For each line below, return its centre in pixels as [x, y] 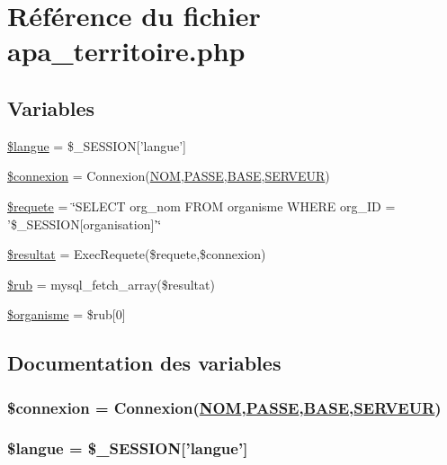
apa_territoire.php [126, 51]
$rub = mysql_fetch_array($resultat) [111, 284]
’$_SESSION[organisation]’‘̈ [85, 224]
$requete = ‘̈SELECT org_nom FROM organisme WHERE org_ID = [201, 206]
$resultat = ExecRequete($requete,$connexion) [137, 254]
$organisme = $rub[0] [67, 314]
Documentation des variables [144, 363]
